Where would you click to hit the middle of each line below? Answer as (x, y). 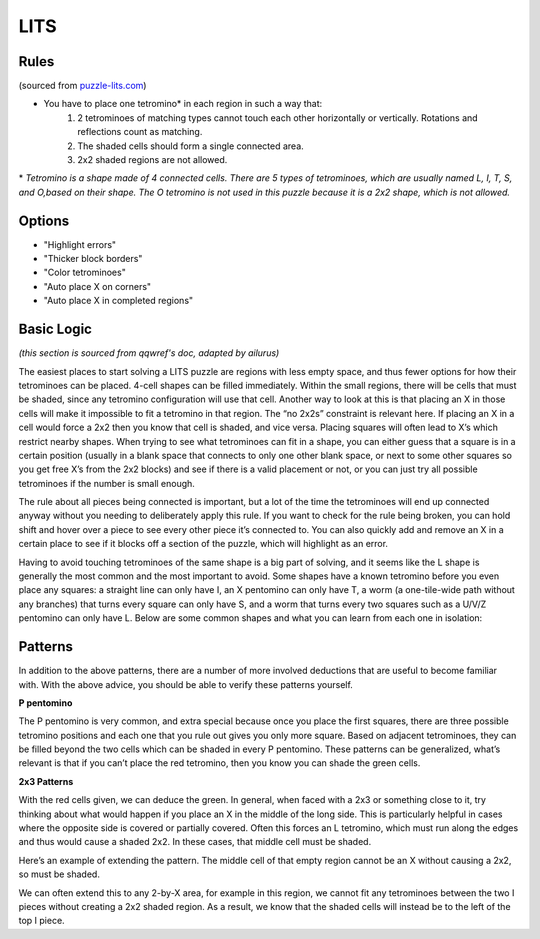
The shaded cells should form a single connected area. (190, 146)
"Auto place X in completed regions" (118, 301)
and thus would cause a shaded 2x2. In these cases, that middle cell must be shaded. (195, 842)
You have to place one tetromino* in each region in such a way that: (183, 104)
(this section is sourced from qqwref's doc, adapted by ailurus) (149, 353)
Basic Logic (55, 329)
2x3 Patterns (46, 781)
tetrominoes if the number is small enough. (106, 483)
